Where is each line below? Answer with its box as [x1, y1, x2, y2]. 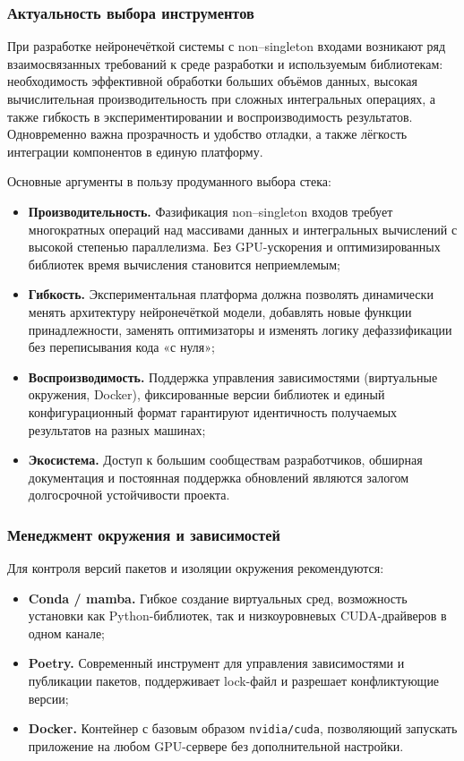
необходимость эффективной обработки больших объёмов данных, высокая [7, 72, 417, 90]
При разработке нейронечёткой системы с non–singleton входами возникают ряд [7, 37, 446, 56]
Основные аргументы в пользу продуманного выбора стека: [7, 172, 331, 191]
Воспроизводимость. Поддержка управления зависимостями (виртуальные [28, 367, 438, 386]
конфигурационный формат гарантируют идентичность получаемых [28, 402, 398, 421]
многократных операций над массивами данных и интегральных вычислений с [28, 219, 458, 238]
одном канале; [28, 623, 105, 642]
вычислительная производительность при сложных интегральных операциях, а [7, 90, 436, 107]
